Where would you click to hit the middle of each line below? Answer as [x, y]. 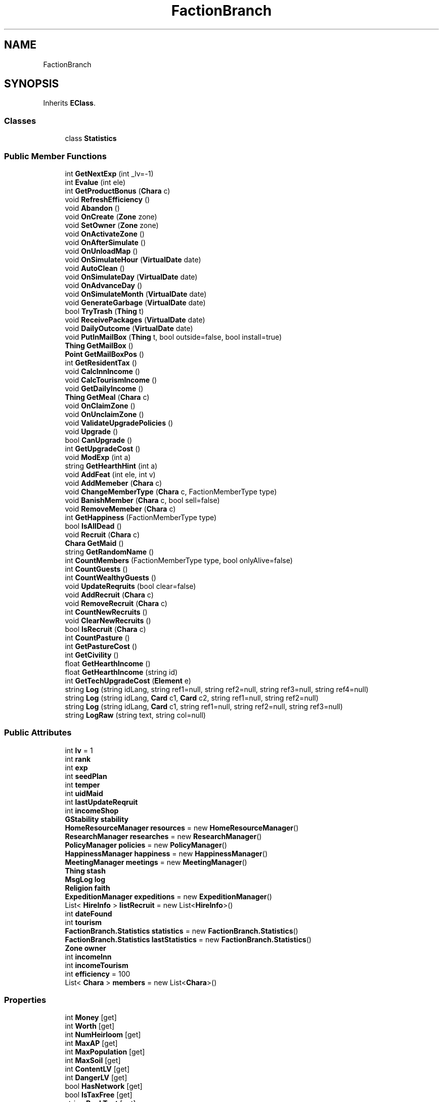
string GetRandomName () [109, 552]
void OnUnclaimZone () [104, 414]
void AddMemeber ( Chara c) [114, 483]
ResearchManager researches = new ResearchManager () [163, 836]
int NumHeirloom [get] [103, 1035]
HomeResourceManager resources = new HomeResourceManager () [182, 828]
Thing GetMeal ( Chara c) [107, 397]
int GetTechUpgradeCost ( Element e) [128, 680]
